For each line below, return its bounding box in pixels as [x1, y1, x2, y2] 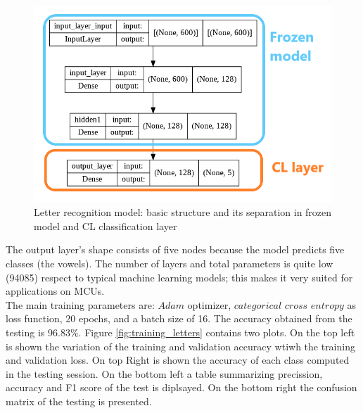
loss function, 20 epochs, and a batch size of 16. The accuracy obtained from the [6, 311, 352, 326]
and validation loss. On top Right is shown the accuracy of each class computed [6, 352, 350, 367]
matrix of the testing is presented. [6, 393, 152, 408]
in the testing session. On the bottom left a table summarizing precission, [6, 366, 323, 381]
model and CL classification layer [34, 218, 177, 233]
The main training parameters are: [6, 297, 155, 312]
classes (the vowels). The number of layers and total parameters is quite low [6, 256, 333, 271]
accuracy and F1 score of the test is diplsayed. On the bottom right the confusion [6, 380, 357, 395]
